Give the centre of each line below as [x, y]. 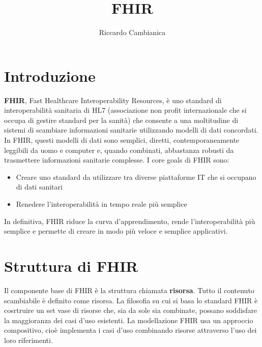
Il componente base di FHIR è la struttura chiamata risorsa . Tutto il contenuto [129, 290]
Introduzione [50, 75]
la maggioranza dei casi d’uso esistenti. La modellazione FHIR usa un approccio [129, 320]
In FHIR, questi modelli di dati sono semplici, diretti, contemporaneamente [122, 140]
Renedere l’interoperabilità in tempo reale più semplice [101, 204]
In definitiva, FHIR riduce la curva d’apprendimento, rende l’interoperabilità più [130, 221]
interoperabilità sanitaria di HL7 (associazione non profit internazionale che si [125, 110]
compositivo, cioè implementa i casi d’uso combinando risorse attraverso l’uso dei [130, 330]
